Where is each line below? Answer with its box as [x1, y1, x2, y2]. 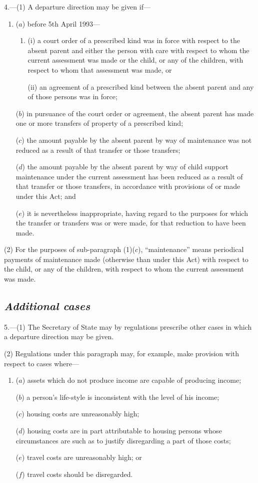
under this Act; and [15, 190, 76, 201]
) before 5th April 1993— [22, 18, 100, 29]
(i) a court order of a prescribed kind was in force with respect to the [27, 35, 240, 46]
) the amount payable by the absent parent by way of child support [22, 161, 228, 172]
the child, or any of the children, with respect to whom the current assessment [4, 264, 244, 274]
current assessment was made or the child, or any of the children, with [27, 55, 243, 65]
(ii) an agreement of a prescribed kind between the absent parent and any [27, 81, 254, 92]
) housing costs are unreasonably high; [21, 408, 139, 419]
